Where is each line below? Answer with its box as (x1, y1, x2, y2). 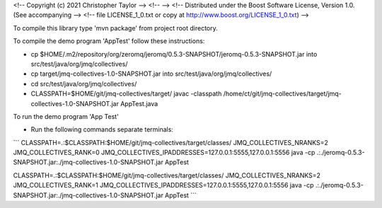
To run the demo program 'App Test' (13, 112, 120, 120)
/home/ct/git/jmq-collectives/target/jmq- (223, 89, 342, 98)
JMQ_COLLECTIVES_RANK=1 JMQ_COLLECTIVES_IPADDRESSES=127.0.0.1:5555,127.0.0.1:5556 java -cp (13, 181, 314, 190)
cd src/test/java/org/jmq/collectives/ (30, 79, 137, 88)
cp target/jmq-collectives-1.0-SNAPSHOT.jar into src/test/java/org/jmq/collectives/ (30, 69, 272, 78)
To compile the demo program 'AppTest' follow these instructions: (13, 37, 205, 45)
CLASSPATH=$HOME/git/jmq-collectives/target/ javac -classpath (30, 89, 222, 98)
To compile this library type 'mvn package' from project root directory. (13, 23, 219, 32)
